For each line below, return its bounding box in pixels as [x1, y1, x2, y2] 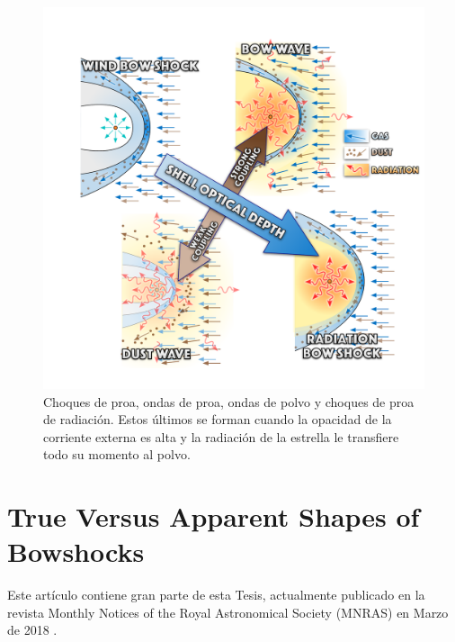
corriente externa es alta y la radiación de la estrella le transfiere [43, 427, 399, 446]
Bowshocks [7, 533, 145, 570]
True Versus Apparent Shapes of [7, 498, 420, 535]
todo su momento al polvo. [43, 445, 191, 464]
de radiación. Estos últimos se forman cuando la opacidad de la [43, 410, 392, 429]
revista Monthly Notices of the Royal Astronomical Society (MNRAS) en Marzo [7, 602, 449, 621]
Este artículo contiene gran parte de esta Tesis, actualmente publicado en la [7, 585, 425, 604]
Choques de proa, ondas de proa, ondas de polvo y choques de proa [43, 392, 415, 411]
